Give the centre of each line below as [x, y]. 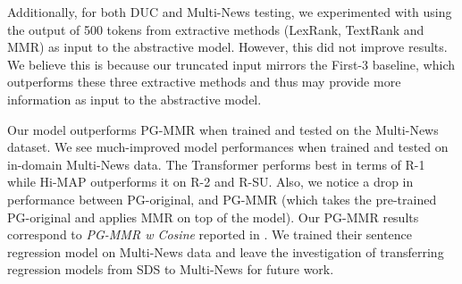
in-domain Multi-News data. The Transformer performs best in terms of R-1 [216, 164]
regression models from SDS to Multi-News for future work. [171, 269]
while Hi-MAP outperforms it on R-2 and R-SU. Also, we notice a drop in [210, 182]
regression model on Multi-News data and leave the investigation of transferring [226, 251]
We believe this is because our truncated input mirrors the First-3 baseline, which [231, 64]
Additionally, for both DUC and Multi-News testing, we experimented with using [230, 12]
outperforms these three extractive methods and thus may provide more [204, 82]
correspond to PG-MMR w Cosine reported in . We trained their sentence [210, 234]
